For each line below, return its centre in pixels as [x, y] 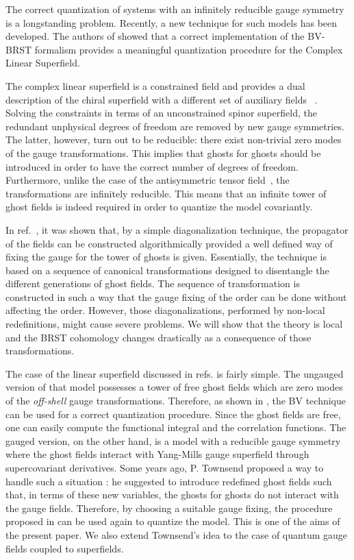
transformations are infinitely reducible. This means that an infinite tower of [166, 193]
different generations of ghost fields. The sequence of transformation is [153, 283]
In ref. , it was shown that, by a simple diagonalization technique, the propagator [177, 229]
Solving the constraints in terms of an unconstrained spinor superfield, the [161, 113]
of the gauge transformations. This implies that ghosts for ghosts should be [163, 153]
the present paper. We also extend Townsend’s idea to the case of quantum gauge [176, 534]
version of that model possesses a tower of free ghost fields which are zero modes [174, 387]
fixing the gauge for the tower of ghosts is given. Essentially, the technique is [166, 257]
